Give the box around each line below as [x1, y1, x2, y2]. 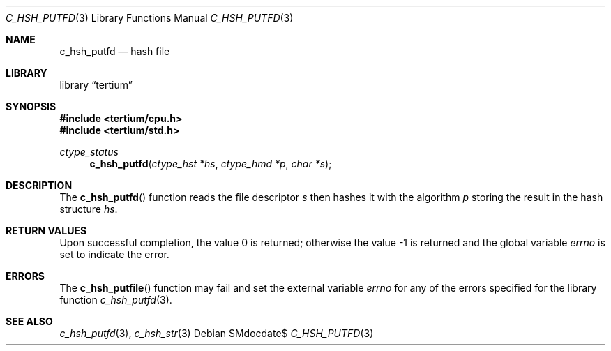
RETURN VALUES [6, 225, 87, 237]
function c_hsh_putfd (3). [59, 294, 172, 306]
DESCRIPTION [6, 179, 73, 191]
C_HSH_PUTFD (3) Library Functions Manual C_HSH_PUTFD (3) [6, 12, 294, 24]
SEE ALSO [6, 315, 53, 327]
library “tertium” [59, 79, 133, 91]
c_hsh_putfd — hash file [59, 45, 170, 57]
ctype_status [59, 146, 119, 158]
